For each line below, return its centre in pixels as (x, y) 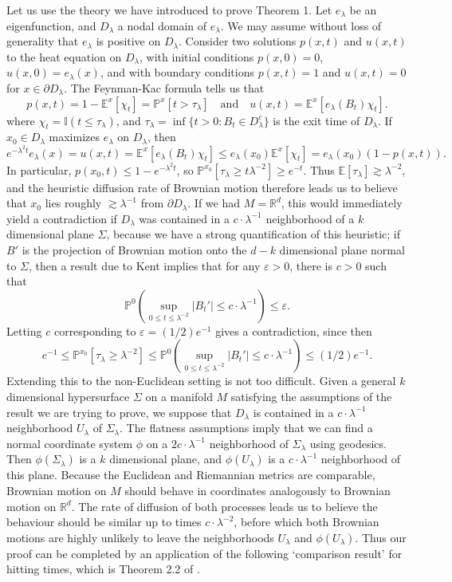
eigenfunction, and (51, 25)
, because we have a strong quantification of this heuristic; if (254, 234)
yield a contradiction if (62, 218)
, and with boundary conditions (177, 72)
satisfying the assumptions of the (311, 396)
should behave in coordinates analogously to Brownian (257, 490)
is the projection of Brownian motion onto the (134, 249)
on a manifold (179, 396)
